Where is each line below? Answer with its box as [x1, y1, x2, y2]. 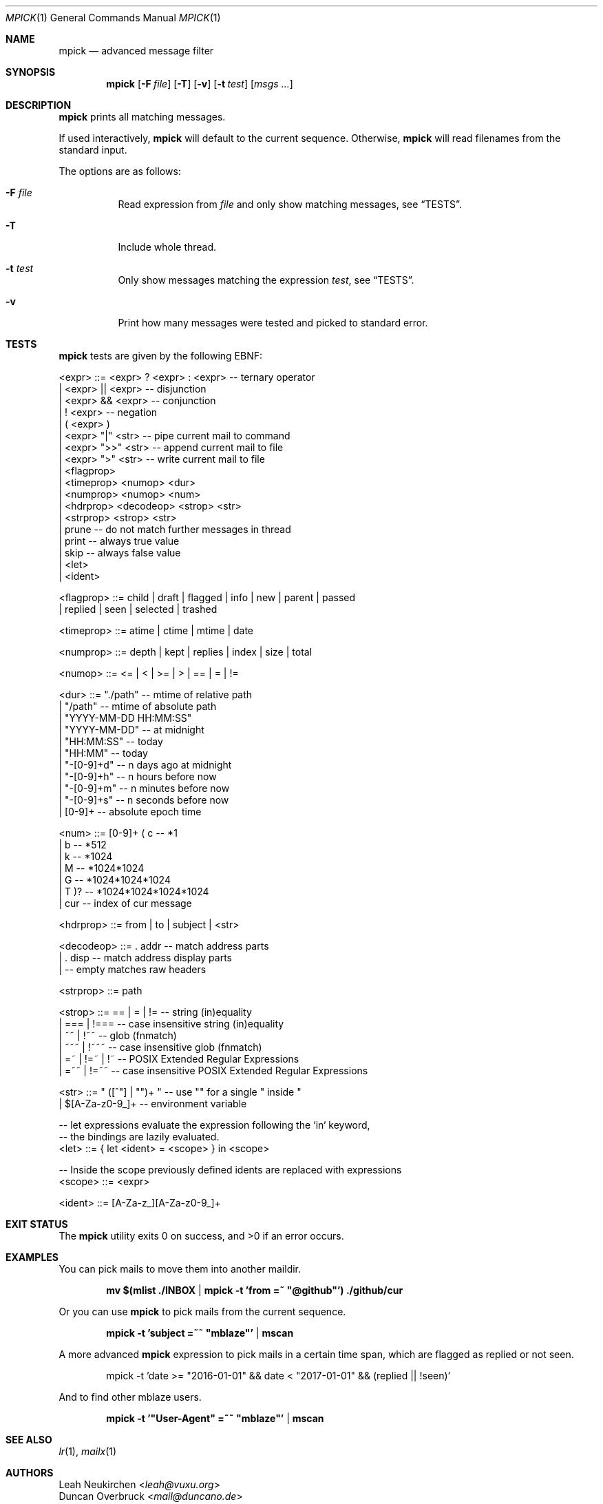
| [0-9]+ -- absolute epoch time [59, 806, 202, 817]
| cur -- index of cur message [59, 897, 192, 909]
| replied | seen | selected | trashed [59, 603, 218, 615]
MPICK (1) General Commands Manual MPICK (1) [6, 12, 221, 23]
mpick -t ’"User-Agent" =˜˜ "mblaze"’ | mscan [106, 1412, 324, 1424]
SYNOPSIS [6, 66, 56, 78]
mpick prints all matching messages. [59, 111, 226, 123]
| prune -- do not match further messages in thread [59, 523, 291, 535]
